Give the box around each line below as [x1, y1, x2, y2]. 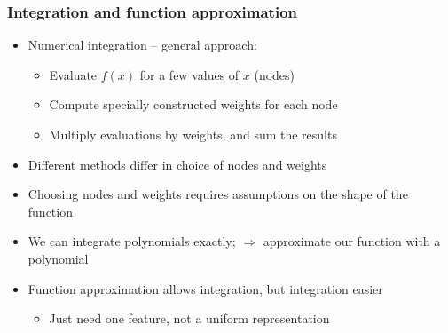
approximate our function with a [263, 232, 441, 250]
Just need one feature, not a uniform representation [49, 309, 330, 328]
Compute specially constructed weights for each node [49, 95, 338, 114]
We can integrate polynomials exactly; [28, 232, 236, 250]
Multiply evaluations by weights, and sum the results [49, 125, 337, 143]
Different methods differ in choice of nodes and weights [28, 155, 327, 173]
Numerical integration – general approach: [28, 36, 257, 54]
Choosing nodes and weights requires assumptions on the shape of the [28, 185, 408, 203]
